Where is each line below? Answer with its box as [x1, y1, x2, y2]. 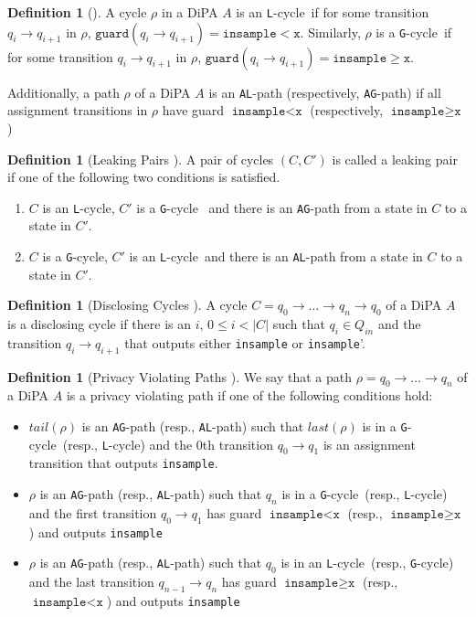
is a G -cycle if [376, 22, 452, 41]
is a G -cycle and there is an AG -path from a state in [136, 197, 428, 217]
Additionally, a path [7, 82, 120, 101]
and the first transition [28, 503, 157, 522]
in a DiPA [162, 3, 218, 21]
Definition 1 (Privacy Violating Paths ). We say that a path [7, 367, 353, 386]
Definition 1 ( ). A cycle [7, 3, 147, 21]
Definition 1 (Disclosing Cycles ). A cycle [7, 295, 248, 314]
